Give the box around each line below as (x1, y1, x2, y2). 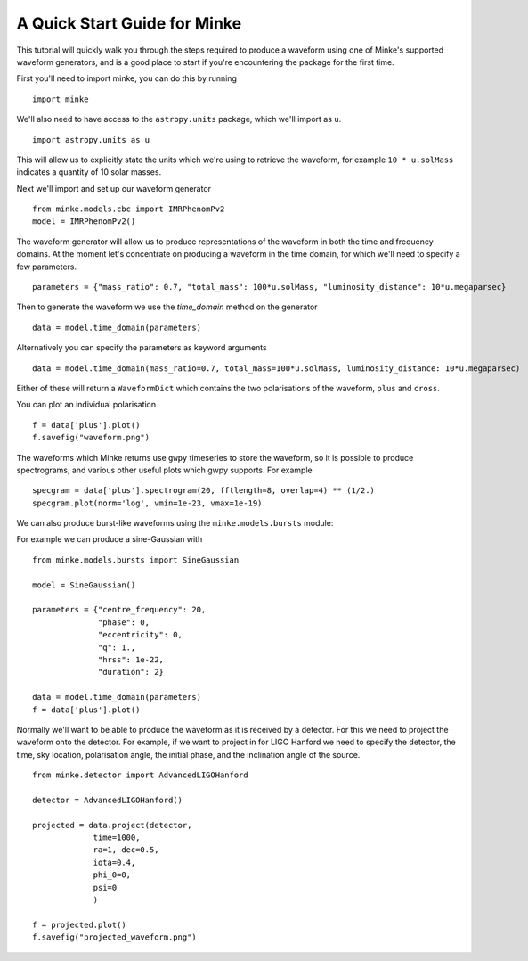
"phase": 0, (98, 617, 150, 628)
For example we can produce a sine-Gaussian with (16, 534, 203, 545)
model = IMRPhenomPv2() (32, 217, 136, 226)
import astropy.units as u (32, 135, 150, 144)
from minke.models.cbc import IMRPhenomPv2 (32, 204, 225, 214)
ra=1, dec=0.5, (93, 845, 159, 855)
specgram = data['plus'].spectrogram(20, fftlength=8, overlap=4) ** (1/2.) (32, 486, 376, 496)
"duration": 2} (98, 667, 165, 678)
